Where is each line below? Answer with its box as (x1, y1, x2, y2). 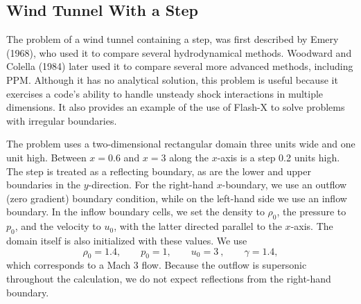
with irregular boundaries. (6, 113, 117, 127)
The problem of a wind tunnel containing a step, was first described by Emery (6, 32, 339, 46)
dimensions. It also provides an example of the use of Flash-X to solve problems (6, 100, 345, 114)
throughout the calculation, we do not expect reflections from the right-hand (6, 271, 331, 285)
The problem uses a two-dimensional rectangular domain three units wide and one (6, 136, 355, 151)
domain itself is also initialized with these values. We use (6, 233, 247, 247)
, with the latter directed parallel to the (114, 219, 282, 233)
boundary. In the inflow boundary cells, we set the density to (6, 204, 265, 219)
